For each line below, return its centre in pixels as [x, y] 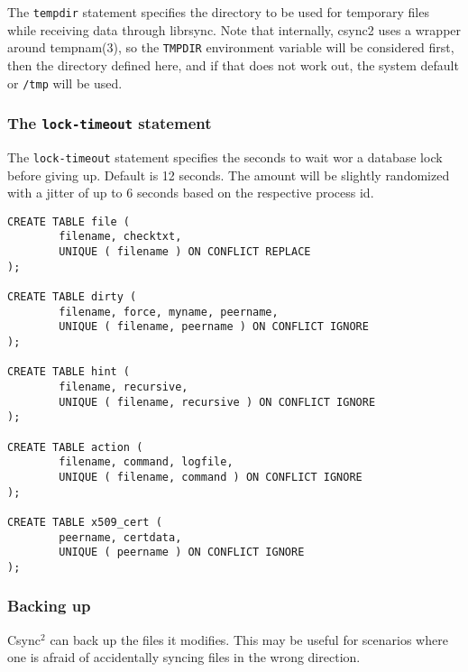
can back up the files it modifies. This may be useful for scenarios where [249, 639]
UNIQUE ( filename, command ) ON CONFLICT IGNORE [211, 477]
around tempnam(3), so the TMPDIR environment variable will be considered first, [231, 47]
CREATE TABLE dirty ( [72, 297]
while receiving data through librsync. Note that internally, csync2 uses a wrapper [234, 29]
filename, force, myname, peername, [169, 312]
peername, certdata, [120, 537]
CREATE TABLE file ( [69, 221]
